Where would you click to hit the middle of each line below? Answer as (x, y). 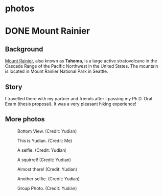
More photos (25, 119)
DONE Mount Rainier (47, 31)
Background (24, 49)
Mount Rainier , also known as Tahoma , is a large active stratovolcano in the (81, 61)
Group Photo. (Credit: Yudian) (47, 188)
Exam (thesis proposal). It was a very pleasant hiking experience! (71, 104)
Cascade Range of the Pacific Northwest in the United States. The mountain (81, 66)
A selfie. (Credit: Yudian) (42, 150)
